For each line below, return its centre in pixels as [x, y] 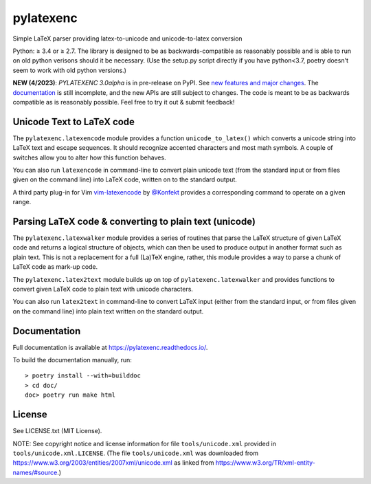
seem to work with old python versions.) [70, 70]
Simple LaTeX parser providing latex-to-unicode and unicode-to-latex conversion [128, 38]
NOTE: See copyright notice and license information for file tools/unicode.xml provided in [144, 443]
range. [22, 202]
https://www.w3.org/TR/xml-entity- [265, 463]
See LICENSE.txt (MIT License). [57, 431]
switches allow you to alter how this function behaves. [89, 157]
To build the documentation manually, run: [72, 360]
